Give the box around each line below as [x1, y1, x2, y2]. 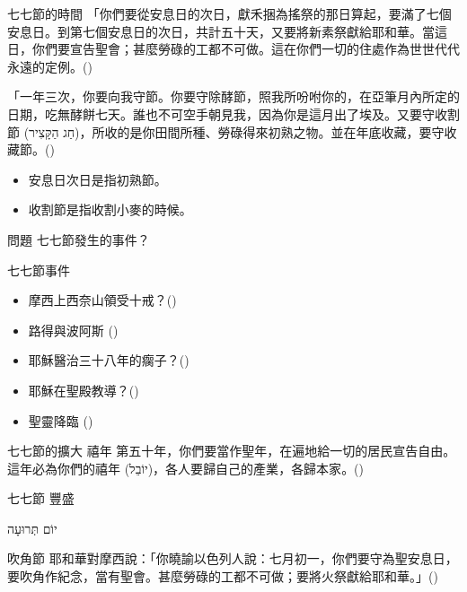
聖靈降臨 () [28, 411, 93, 430]
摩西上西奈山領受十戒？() [28, 291, 177, 309]
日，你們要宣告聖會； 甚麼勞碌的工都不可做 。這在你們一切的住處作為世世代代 [7, 39, 460, 58]
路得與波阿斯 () [28, 320, 119, 339]
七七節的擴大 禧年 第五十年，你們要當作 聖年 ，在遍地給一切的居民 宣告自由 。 [7, 441, 456, 460]
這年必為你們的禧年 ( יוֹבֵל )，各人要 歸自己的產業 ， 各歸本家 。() [7, 458, 365, 477]
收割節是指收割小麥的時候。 [28, 200, 192, 219]
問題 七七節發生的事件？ [7, 230, 150, 248]
